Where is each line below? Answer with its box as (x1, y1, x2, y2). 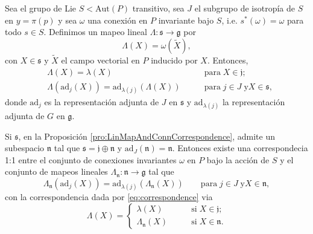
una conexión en (87, 13, 148, 26)
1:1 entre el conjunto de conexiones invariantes (5, 153, 177, 166)
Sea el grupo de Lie (5, 2, 77, 14)
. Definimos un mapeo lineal (43, 25, 147, 38)
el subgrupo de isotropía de (194, 2, 296, 14)
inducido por (151, 54, 198, 66)
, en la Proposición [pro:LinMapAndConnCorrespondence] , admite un (18, 129, 276, 142)
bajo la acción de (206, 153, 270, 166)
